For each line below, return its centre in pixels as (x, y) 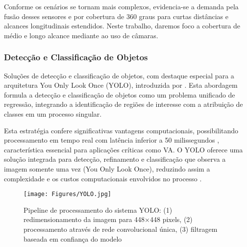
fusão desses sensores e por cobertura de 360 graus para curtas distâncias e (116, 16)
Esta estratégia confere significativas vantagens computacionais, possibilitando (121, 130)
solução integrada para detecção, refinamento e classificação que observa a (115, 159)
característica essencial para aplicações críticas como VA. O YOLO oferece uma (123, 149)
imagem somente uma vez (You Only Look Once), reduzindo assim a (107, 168)
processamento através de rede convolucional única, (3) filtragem (121, 229)
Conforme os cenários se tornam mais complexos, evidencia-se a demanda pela (121, 6)
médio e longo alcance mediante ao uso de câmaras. (81, 35)
